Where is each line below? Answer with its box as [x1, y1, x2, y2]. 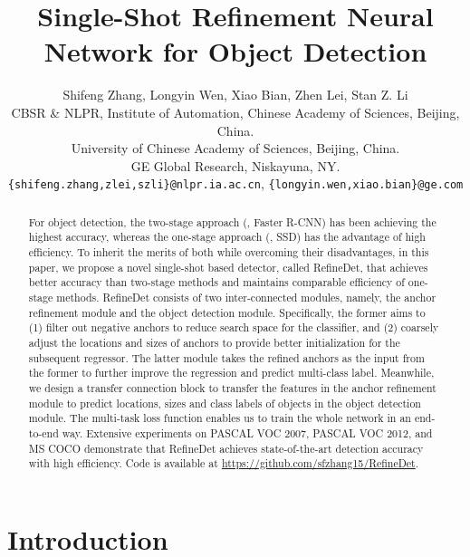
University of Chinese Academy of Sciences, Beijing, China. [71, 139, 400, 158]
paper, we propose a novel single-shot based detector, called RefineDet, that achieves [28, 259, 428, 274]
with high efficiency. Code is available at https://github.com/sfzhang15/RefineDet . [28, 456, 419, 471]
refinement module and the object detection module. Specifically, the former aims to [28, 304, 426, 320]
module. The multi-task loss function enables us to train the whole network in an [28, 410, 411, 426]
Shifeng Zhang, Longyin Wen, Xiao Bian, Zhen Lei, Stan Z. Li [62, 85, 408, 104]
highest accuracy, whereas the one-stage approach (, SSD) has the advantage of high [28, 229, 426, 245]
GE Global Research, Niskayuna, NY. [130, 156, 341, 175]
